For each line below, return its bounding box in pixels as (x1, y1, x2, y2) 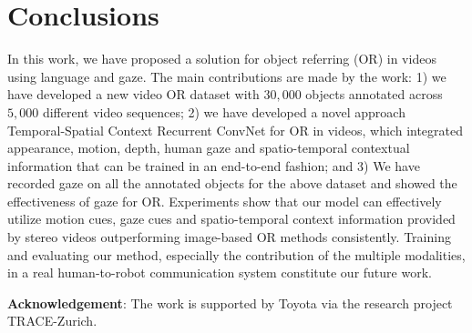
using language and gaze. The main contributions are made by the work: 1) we (7, 66, 446, 86)
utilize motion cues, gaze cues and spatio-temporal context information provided (7, 209, 456, 228)
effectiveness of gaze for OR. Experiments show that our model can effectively (7, 191, 442, 210)
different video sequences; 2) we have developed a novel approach (42, 102, 405, 121)
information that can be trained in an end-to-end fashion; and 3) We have (7, 156, 420, 175)
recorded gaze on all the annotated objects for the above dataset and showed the (7, 174, 457, 193)
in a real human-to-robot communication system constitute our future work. (7, 263, 432, 282)
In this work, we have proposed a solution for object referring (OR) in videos (7, 49, 436, 68)
